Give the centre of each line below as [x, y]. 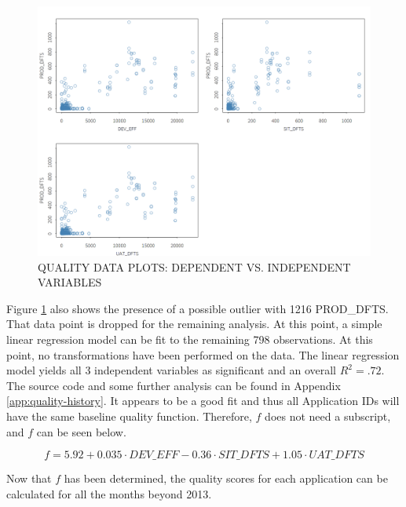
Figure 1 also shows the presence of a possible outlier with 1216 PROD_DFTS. [198, 308]
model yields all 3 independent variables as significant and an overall [172, 370]
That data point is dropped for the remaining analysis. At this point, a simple [194, 324]
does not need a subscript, [328, 416]
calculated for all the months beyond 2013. [109, 493]
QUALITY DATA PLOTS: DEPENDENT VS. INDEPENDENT [194, 266]
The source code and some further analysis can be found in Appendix [174, 385]
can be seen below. [81, 431]
